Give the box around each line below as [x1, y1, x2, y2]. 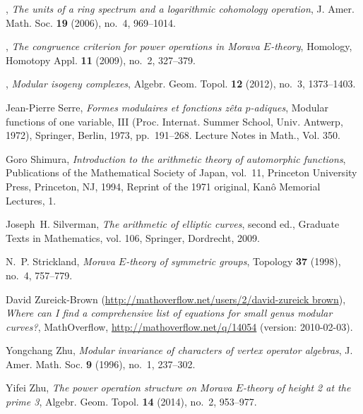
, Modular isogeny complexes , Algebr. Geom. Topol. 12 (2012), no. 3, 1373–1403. [6, 76, 356, 91]
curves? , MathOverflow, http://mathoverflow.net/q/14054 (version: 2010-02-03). [6, 319, 353, 334]
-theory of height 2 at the [243, 380, 351, 395]
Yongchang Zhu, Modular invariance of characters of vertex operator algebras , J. [6, 343, 353, 358]
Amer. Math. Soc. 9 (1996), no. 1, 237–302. [6, 356, 196, 371]
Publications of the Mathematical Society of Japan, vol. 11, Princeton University [6, 165, 357, 180]
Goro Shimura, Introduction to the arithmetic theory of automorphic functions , [6, 151, 346, 166]
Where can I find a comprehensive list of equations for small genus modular [6, 305, 333, 320]
